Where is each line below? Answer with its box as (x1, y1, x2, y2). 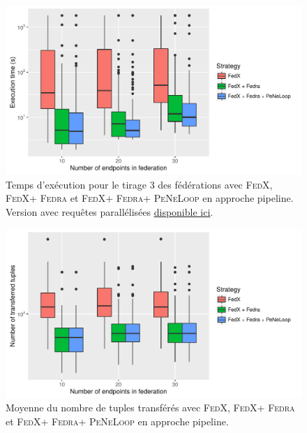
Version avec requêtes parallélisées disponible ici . (6, 205, 214, 219)
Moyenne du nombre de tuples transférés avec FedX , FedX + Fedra (6, 400, 295, 415)
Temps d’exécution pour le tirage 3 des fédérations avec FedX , (6, 177, 273, 191)
